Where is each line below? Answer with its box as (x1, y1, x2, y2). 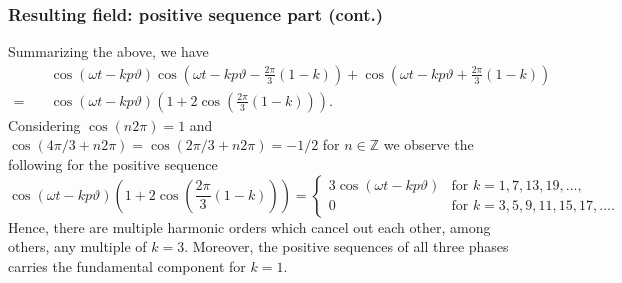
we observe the (383, 134, 474, 155)
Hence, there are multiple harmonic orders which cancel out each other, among (8, 216, 491, 237)
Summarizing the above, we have (8, 41, 209, 62)
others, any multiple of (8, 236, 147, 257)
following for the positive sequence (8, 154, 218, 175)
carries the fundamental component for (8, 255, 246, 276)
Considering (8, 114, 81, 135)
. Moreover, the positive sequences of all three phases (184, 236, 509, 257)
